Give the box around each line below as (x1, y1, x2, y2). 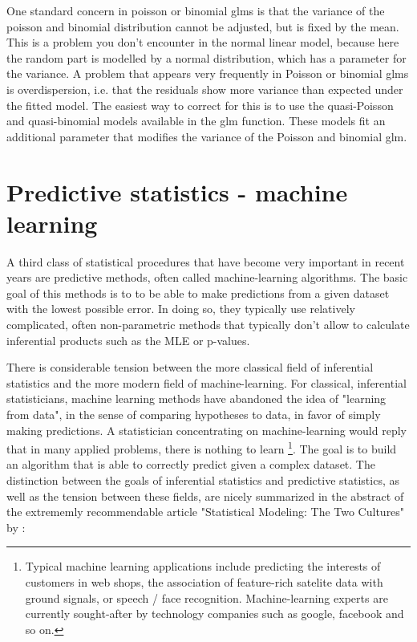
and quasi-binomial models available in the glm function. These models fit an (6, 112, 386, 129)
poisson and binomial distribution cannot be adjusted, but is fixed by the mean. (6, 18, 399, 35)
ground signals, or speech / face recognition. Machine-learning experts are (25, 589, 388, 606)
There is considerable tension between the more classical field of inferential (6, 359, 374, 376)
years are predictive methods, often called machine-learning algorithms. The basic (6, 269, 408, 286)
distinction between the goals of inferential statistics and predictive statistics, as (6, 472, 399, 489)
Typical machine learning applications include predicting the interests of (25, 558, 381, 575)
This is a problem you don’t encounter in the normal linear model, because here (6, 34, 399, 51)
